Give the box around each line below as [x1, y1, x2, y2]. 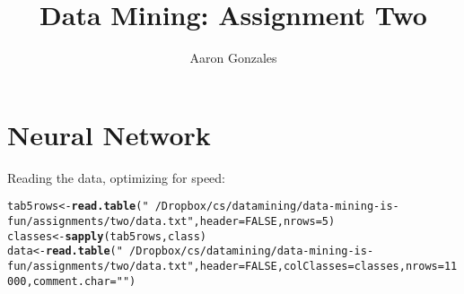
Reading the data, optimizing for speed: [7, 168, 225, 186]
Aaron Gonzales [189, 48, 277, 67]
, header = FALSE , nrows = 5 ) [193, 214, 336, 228]
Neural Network [7, 116, 211, 152]
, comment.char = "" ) [26, 274, 136, 288]
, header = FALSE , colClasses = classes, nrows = [193, 259, 444, 272]
